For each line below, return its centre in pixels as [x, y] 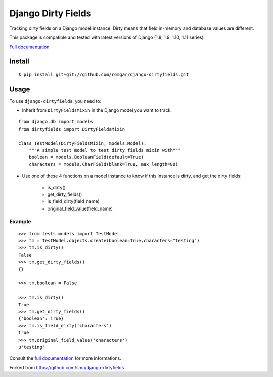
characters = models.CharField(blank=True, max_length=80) [103, 164]
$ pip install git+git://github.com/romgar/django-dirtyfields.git [104, 74]
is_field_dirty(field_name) [73, 201]
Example [20, 222]
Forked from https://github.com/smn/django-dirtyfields [67, 367]
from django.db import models [56, 122]
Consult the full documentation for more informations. [65, 358]
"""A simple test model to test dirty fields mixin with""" [105, 150]
